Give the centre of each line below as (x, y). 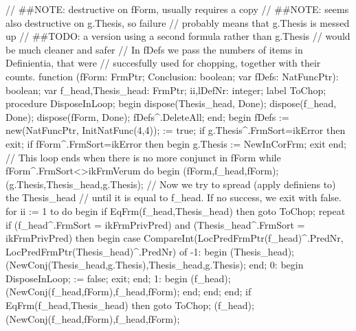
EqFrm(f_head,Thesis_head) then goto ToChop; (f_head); (130, 305)
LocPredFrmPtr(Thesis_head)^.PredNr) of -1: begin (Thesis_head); (150, 251)
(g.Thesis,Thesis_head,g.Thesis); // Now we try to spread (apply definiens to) (171, 184)
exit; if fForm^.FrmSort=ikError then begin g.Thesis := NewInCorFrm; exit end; (176, 143)
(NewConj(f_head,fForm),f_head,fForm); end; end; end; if (129, 292)
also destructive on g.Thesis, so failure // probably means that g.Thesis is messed (178, 22)
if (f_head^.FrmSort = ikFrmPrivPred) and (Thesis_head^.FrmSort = (155, 224)
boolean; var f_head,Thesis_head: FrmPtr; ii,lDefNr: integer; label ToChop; (166, 90)
